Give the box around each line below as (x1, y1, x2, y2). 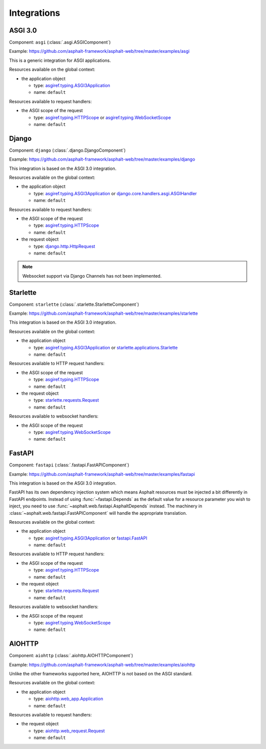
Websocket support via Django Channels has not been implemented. (22, 273, 162, 279)
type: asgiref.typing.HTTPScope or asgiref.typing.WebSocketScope (33, 114, 171, 121)
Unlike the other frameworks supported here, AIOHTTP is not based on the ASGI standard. (9, 671, 193, 677)
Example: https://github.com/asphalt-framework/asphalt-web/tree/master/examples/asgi (9, 48, 190, 54)
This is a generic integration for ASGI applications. (9, 57, 111, 63)
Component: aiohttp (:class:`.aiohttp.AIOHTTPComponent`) (9, 653, 133, 659)
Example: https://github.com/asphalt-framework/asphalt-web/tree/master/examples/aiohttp (9, 662, 196, 667)
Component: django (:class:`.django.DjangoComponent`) (9, 147, 126, 153)
